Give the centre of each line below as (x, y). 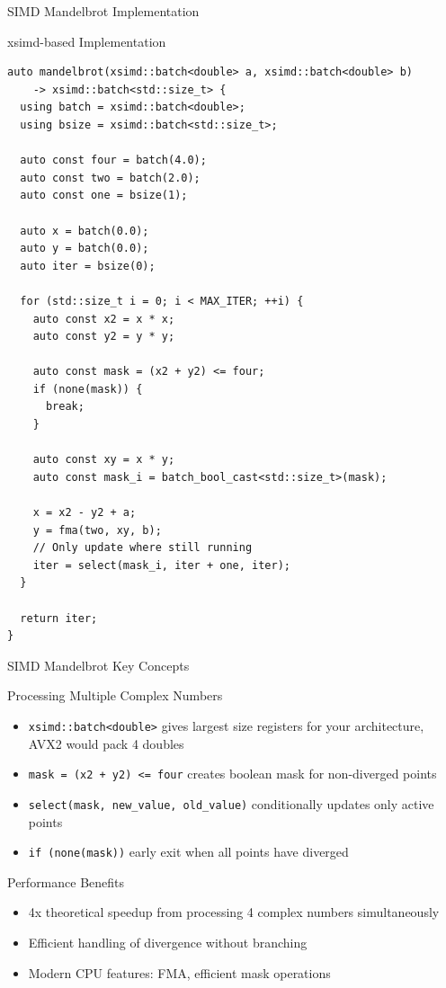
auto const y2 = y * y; (104, 337)
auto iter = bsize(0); (88, 266)
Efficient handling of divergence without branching (168, 942)
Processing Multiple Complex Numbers (115, 695)
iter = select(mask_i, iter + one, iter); (161, 565)
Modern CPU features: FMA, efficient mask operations (179, 972)
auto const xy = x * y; (104, 460)
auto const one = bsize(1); (104, 196)
